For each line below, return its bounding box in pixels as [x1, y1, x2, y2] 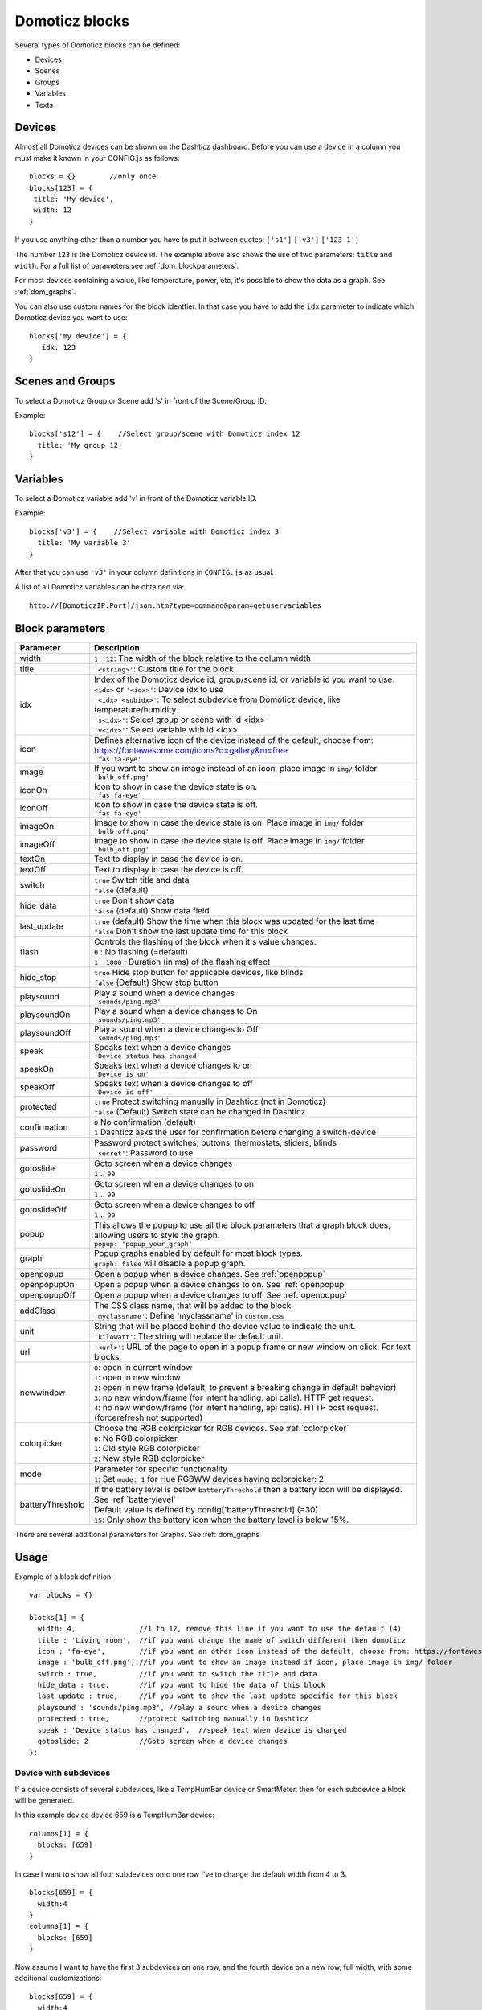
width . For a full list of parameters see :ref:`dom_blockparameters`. [14, 260, 239, 270]
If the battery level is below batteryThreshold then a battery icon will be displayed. [93, 1483, 403, 1495]
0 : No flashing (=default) [93, 946, 189, 957]
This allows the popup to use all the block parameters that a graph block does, [93, 1219, 391, 1230]
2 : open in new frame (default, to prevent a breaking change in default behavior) [93, 1381, 397, 1393]
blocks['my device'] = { [29, 331, 127, 341]
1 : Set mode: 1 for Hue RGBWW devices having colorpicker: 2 [93, 1473, 325, 1484]
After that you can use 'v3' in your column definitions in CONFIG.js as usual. [14, 567, 275, 576]
